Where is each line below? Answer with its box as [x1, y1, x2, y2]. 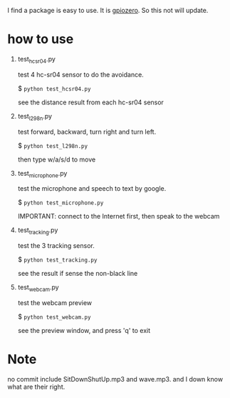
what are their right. [7, 382, 66, 391]
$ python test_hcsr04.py [17, 84, 91, 92]
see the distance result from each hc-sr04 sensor [17, 98, 164, 106]
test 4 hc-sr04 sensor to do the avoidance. [17, 70, 144, 79]
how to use [7, 31, 74, 47]
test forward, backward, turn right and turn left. [17, 127, 157, 136]
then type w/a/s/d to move [17, 155, 96, 164]
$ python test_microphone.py [17, 198, 104, 207]
